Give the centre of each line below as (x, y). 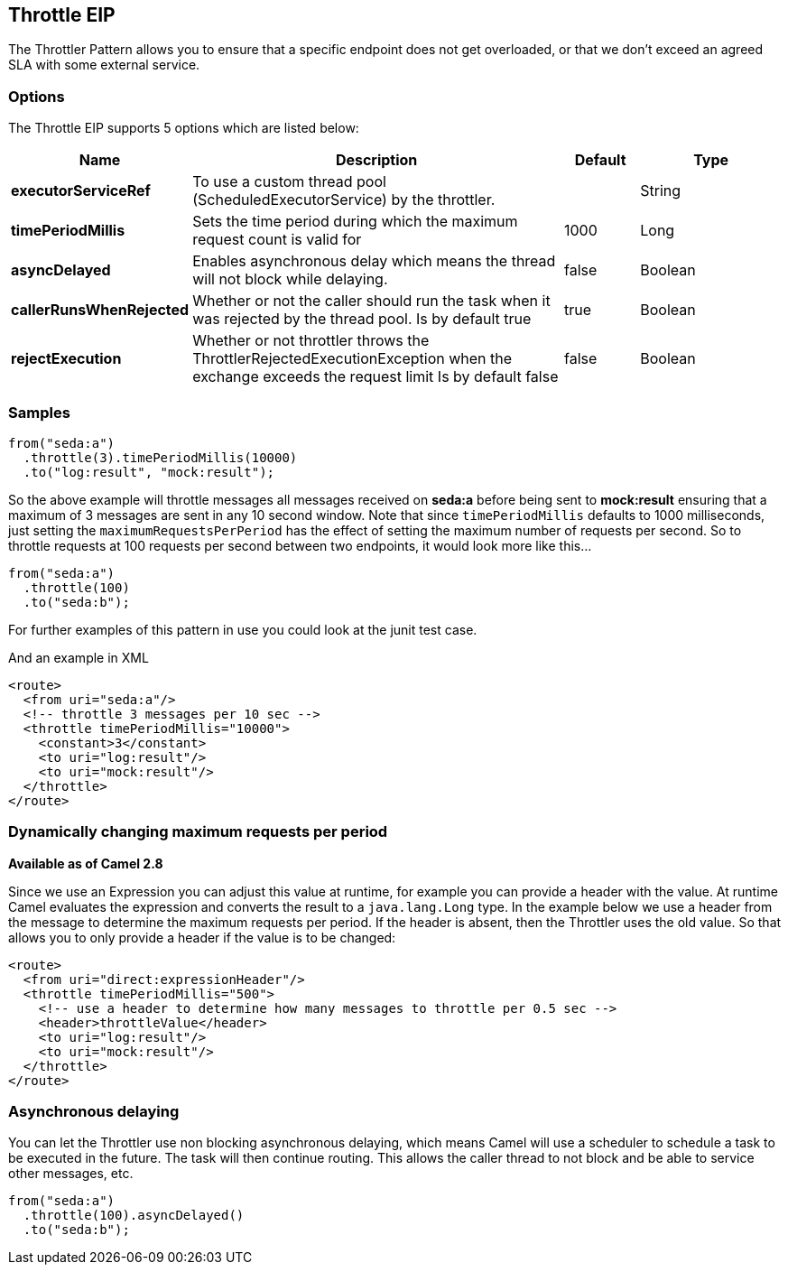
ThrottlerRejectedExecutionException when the (352, 359)
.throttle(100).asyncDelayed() (134, 1216)
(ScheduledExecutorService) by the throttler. (344, 200)
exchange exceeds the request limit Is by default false (375, 377)
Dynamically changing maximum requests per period (198, 832)
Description (376, 160)
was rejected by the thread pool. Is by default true (362, 319)
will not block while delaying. (290, 279)
